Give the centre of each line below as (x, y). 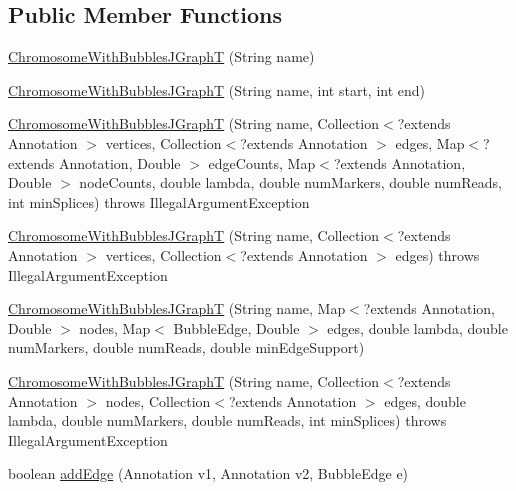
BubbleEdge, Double (236, 327)
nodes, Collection (158, 400)
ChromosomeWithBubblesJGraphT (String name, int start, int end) (217, 89)
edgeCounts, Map (262, 162)
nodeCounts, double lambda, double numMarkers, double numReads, (290, 182)
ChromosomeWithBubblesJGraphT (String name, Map (177, 308)
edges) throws (437, 254)
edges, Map (430, 142)
